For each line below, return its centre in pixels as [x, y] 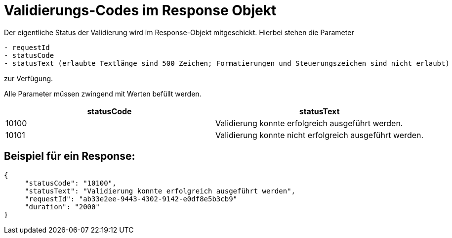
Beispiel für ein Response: [70, 156]
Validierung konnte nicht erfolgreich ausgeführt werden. [320, 135]
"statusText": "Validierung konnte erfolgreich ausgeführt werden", [160, 191]
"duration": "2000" [62, 207]
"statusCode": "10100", [71, 183]
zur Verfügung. [29, 78]
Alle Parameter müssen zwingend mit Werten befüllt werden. [103, 94]
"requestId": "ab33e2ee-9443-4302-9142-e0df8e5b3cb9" [131, 199]
